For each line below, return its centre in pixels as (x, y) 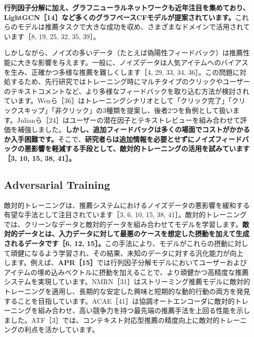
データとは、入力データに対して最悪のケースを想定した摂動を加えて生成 (133, 234)
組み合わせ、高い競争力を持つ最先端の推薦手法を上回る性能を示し (144, 310)
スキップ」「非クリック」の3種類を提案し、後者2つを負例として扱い (125, 110)
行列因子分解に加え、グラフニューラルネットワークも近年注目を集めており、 (127, 7)
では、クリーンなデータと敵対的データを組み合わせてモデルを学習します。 (123, 224)
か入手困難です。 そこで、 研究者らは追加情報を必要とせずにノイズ (109, 139)
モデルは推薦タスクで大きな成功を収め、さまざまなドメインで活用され (130, 27)
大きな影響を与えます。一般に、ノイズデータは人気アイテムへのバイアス (133, 62)
